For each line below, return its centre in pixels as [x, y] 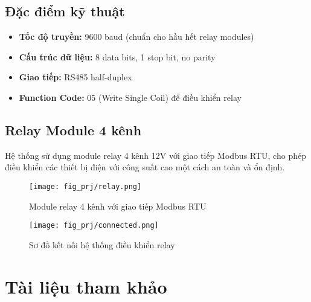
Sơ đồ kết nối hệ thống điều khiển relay [102, 244]
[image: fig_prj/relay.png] [85, 186]
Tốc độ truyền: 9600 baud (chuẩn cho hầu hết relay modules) [136, 37]
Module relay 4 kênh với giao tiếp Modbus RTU [118, 206]
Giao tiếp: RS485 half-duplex [75, 77]
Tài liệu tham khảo [86, 286]
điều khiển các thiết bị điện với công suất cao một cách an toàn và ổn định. [145, 167]
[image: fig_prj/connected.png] [94, 226]
